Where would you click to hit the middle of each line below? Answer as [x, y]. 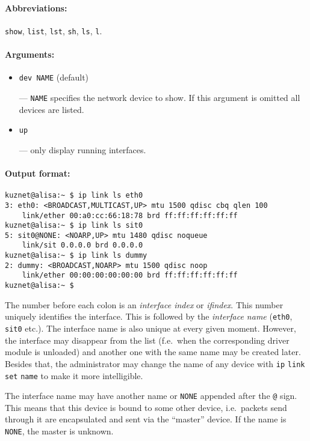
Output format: [38, 173]
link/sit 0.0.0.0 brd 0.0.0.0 [82, 245]
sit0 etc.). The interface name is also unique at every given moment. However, [150, 328]
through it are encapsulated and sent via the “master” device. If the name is [146, 419]
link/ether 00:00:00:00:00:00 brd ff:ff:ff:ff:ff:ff [130, 275]
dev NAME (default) [54, 77]
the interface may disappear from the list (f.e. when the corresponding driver [147, 340]
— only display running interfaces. [82, 149]
